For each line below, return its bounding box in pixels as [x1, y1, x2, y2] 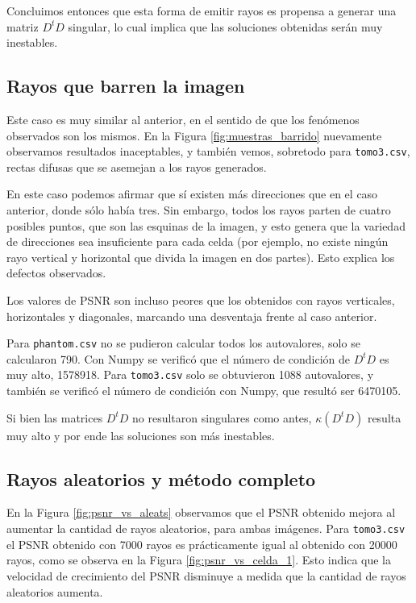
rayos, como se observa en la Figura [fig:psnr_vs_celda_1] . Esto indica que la [6, 551, 392, 568]
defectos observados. [6, 264, 106, 281]
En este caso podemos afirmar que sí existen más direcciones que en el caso [6, 185, 378, 202]
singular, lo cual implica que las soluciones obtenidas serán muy [68, 18, 383, 35]
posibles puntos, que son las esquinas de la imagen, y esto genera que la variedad [6, 217, 406, 234]
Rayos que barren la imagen [6, 73, 245, 98]
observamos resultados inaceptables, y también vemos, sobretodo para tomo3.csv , [6, 143, 410, 160]
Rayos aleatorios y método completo [6, 466, 316, 491]
